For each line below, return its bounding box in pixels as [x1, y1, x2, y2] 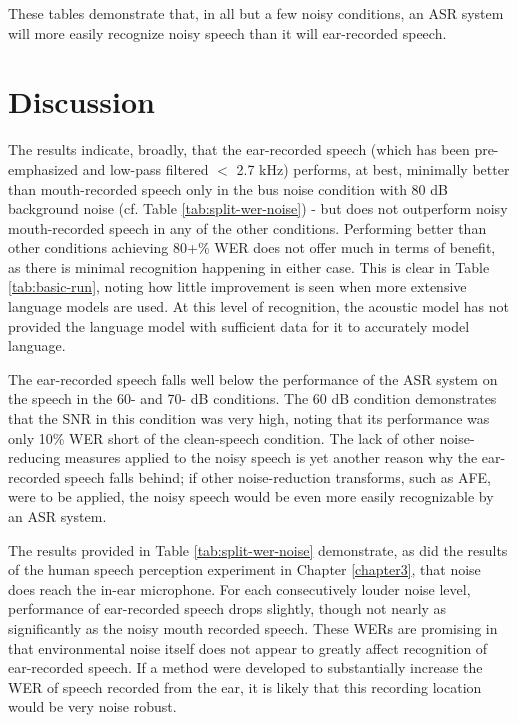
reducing [8, 447, 61, 468]
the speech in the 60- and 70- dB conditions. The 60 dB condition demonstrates [8, 388, 497, 409]
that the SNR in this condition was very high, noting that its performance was [8, 408, 490, 429]
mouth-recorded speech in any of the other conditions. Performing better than [8, 217, 487, 238]
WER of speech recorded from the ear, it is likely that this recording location [8, 676, 482, 697]
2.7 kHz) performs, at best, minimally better [236, 158, 510, 179]
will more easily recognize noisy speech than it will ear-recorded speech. [8, 22, 447, 43]
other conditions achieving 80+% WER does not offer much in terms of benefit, [8, 237, 496, 258]
